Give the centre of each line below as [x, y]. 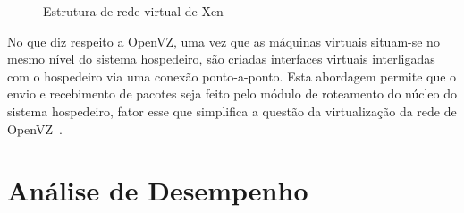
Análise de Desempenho [158, 190]
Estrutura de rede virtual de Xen [133, 11]
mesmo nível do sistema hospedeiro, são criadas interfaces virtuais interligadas [221, 59]
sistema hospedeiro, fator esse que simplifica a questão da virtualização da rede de [232, 111]
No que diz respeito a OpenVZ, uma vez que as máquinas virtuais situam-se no [224, 41]
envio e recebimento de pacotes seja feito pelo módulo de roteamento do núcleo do [232, 94]
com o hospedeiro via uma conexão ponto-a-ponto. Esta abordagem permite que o [232, 76]
